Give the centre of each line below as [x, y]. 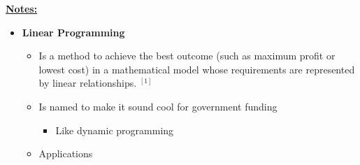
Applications [66, 153]
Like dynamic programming [115, 130]
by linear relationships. [88, 83]
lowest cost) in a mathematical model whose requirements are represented [197, 69]
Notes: [22, 8]
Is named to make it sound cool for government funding [158, 106]
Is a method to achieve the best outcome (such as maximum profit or [187, 56]
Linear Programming [73, 32]
